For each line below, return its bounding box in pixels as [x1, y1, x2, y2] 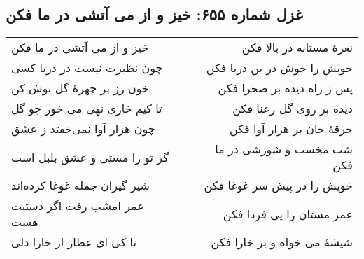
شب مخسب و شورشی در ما [215, 141, 353, 157]
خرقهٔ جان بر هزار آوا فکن [229, 120, 353, 137]
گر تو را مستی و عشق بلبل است [11, 148, 169, 165]
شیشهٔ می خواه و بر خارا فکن [211, 234, 353, 251]
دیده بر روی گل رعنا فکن [232, 100, 353, 117]
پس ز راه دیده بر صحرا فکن [218, 80, 353, 97]
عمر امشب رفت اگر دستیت [11, 197, 144, 214]
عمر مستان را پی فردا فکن [223, 205, 353, 222]
